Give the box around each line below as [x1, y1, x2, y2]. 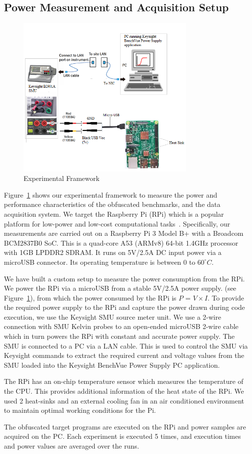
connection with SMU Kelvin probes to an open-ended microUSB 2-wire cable [4, 321, 239, 331]
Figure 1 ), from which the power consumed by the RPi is [4, 292, 176, 303]
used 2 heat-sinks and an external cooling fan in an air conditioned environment [4, 395, 244, 405]
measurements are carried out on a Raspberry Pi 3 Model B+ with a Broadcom [4, 228, 244, 238]
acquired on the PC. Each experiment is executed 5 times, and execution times [4, 431, 241, 441]
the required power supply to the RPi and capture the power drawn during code [4, 302, 245, 312]
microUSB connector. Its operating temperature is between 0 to [4, 256, 196, 267]
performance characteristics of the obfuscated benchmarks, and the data [4, 199, 221, 209]
